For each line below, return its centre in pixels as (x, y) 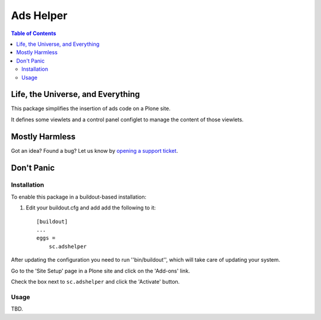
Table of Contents (34, 33)
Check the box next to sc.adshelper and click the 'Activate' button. (95, 281)
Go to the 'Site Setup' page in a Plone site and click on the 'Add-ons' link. (100, 271)
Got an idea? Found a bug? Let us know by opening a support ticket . (95, 150)
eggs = (46, 238)
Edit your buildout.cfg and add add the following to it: (91, 208)
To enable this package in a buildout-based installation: (79, 197)
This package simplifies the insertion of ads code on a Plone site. (91, 109)
